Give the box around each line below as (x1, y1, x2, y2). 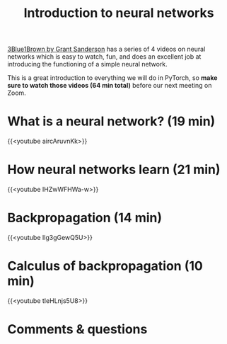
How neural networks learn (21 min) (7, 161, 221, 178)
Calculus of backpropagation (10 (7, 258, 203, 274)
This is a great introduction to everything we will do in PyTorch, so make (7, 74, 218, 82)
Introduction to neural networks (23, 5, 214, 21)
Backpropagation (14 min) (7, 210, 163, 226)
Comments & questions (7, 321, 148, 338)
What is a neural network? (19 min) (7, 113, 216, 130)
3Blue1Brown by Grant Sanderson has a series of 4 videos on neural (7, 45, 206, 54)
